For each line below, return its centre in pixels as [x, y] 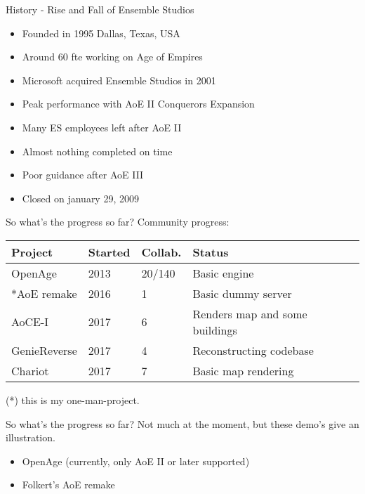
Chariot [30, 370]
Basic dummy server [242, 293]
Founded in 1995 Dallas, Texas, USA [101, 33]
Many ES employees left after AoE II [102, 127]
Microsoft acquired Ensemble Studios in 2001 [119, 80]
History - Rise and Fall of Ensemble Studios [100, 9]
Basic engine [223, 273]
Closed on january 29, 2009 [80, 198]
